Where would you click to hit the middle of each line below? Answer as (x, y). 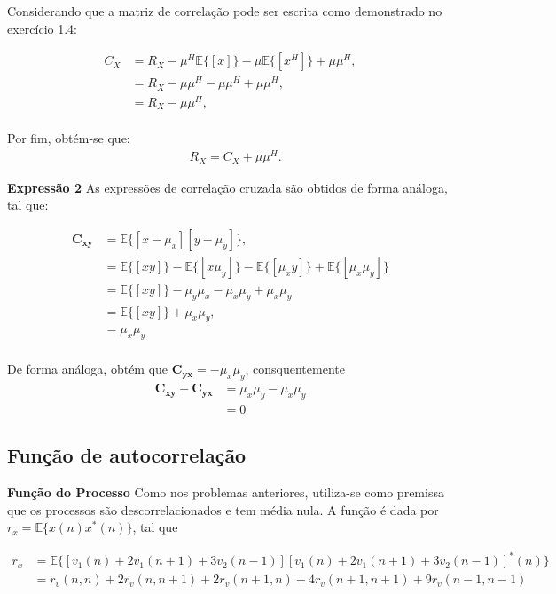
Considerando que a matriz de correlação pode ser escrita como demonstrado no (225, 11)
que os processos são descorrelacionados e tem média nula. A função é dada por (223, 509)
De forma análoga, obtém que (88, 369)
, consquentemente (295, 369)
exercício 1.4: (42, 28)
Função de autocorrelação (127, 455)
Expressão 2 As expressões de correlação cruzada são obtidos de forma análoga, (227, 187)
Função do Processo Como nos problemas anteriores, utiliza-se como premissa (226, 492)
